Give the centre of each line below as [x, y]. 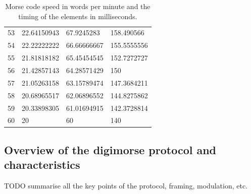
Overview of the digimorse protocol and [110, 149]
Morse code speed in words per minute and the [78, 6]
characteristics [42, 165]
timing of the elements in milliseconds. [78, 16]
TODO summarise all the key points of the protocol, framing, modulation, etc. [126, 186]
